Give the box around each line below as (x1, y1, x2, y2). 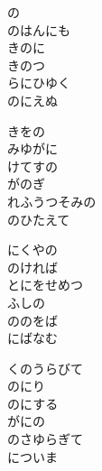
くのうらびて (7, 358, 83, 377)
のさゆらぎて (7, 429, 83, 448)
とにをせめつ (7, 275, 83, 294)
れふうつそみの (7, 191, 97, 210)
